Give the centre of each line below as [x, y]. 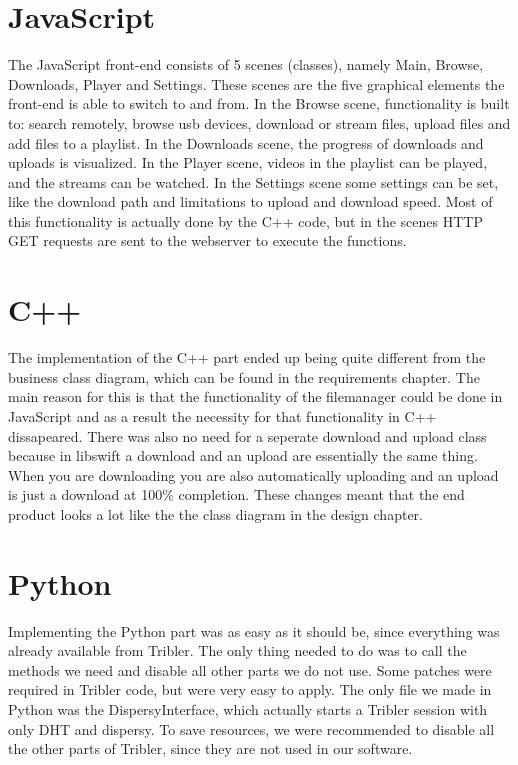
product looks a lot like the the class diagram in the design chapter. [215, 513]
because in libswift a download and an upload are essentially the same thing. [243, 455]
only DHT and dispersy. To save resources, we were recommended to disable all [251, 728]
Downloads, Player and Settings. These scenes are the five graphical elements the [256, 83]
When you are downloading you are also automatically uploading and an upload [253, 474]
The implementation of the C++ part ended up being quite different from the [247, 357]
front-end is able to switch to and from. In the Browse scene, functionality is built [259, 103]
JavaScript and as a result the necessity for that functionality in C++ [222, 415]
